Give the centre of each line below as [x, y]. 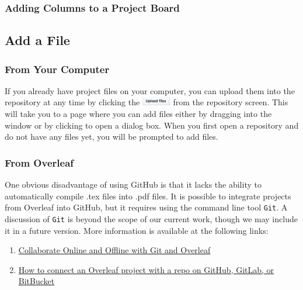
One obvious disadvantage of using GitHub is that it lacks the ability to [133, 184]
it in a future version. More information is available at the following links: [137, 230]
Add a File [37, 40]
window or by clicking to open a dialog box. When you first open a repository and [152, 125]
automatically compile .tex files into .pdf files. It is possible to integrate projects [148, 196]
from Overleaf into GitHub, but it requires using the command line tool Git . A [146, 207]
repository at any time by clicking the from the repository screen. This [147, 102]
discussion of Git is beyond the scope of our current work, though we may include [151, 218]
